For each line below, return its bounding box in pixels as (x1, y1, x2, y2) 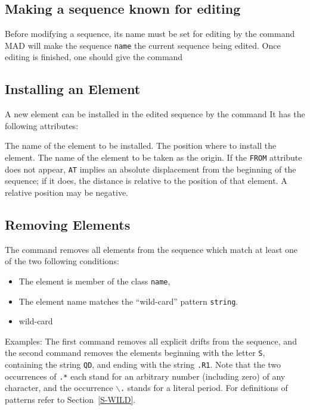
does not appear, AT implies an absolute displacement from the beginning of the (5, 162, 296, 175)
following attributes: (5, 119, 79, 132)
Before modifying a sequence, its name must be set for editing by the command (5, 27, 295, 40)
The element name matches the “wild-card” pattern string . (18, 295, 238, 307)
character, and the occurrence (5, 381, 113, 394)
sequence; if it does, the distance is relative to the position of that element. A (5, 174, 287, 187)
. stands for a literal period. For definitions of (120, 381, 288, 394)
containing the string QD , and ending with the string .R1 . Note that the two (5, 358, 281, 371)
